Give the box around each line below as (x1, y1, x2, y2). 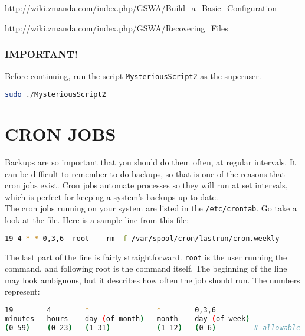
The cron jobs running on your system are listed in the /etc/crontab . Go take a (5, 202, 297, 214)
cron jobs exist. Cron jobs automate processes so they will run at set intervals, (5, 179, 288, 191)
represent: (5, 285, 40, 298)
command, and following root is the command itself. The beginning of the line (5, 262, 287, 275)
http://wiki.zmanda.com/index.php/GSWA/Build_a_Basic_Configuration (5, 2, 277, 14)
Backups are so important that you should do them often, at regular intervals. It (5, 156, 296, 168)
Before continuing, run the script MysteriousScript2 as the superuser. (5, 70, 261, 82)
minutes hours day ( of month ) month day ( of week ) (5, 314, 250, 323)
